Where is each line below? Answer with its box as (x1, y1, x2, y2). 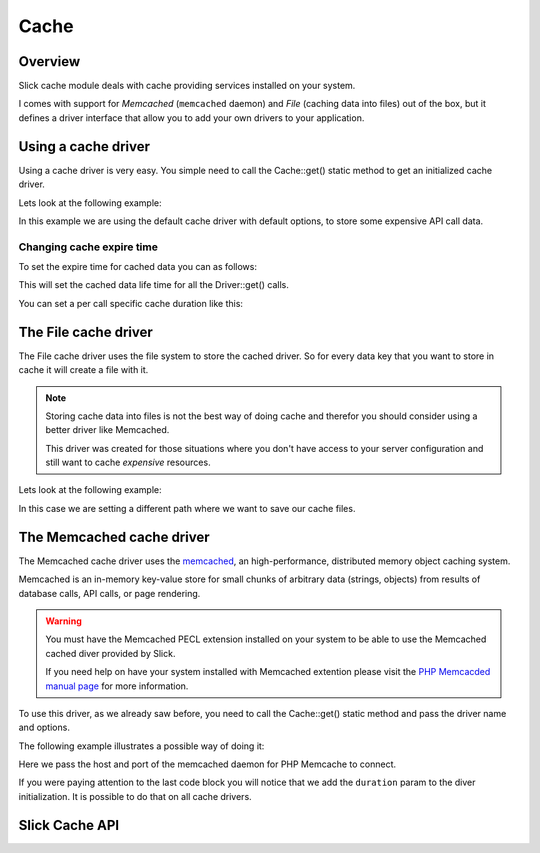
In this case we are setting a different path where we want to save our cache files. (18, 502, 356, 514)
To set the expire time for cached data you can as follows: (18, 261, 257, 273)
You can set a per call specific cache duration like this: (18, 297, 244, 309)
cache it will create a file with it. (18, 364, 149, 376)
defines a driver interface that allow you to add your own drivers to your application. (18, 111, 365, 124)
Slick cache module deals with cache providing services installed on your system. (18, 80, 356, 92)
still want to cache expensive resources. (45, 456, 211, 469)
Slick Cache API (18, 816, 120, 834)
